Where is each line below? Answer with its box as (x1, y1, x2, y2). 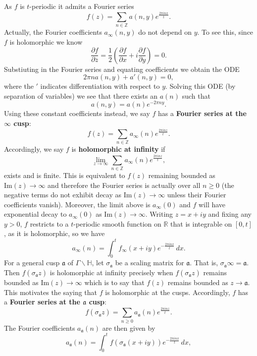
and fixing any (208, 209, 252, 219)
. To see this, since (197, 27, 254, 37)
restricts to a (30, 218, 69, 229)
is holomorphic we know (9, 37, 83, 47)
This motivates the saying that (4, 287, 98, 297)
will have (199, 199, 226, 209)
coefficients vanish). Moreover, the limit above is (4, 199, 151, 209)
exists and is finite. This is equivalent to (4, 170, 125, 180)
